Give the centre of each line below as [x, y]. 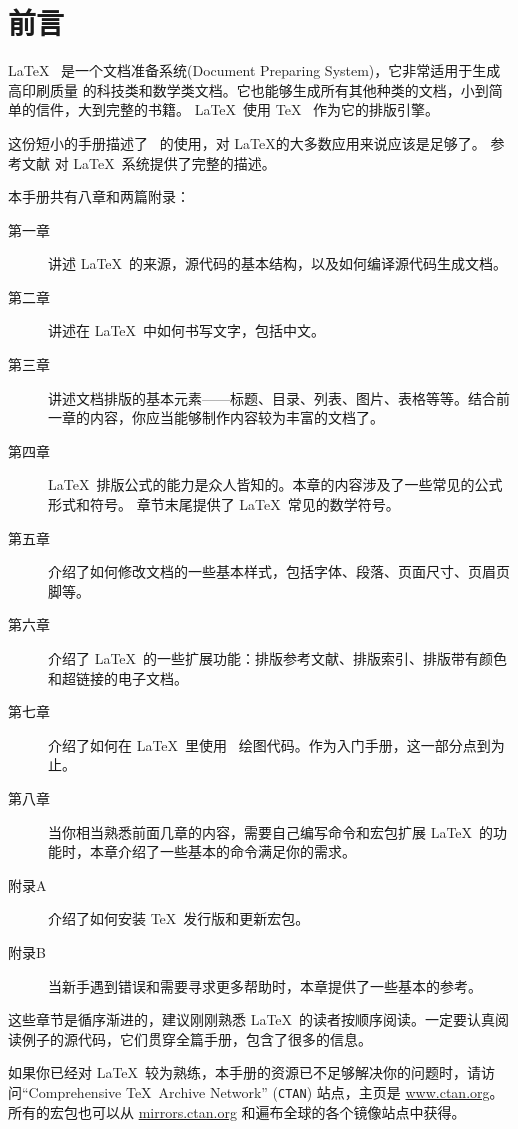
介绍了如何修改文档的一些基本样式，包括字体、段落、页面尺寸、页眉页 [279, 571]
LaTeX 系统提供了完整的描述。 [174, 162]
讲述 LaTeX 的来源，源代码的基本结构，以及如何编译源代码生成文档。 [278, 263]
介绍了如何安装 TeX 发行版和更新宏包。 [179, 918]
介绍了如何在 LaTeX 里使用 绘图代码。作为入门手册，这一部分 [255, 744]
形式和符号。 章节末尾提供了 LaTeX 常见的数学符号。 [224, 504]
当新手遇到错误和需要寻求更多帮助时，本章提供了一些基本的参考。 [265, 985]
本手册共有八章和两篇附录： [99, 196]
